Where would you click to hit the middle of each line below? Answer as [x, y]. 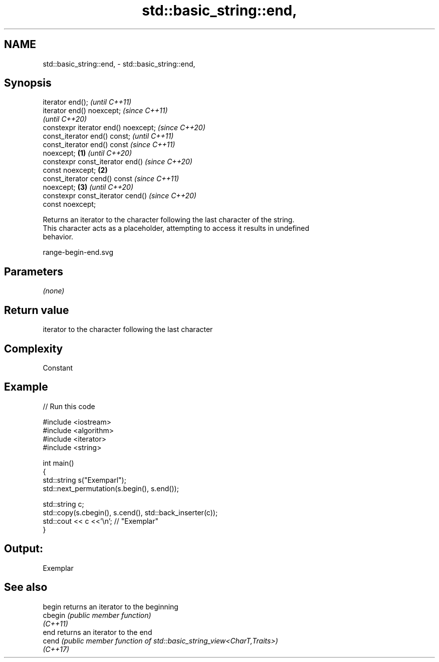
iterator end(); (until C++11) [87, 102]
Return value [37, 310]
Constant [58, 368]
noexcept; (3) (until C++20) [88, 187]
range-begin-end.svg [78, 252]
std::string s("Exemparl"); [84, 480]
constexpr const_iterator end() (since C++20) [118, 162]
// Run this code [69, 406]
